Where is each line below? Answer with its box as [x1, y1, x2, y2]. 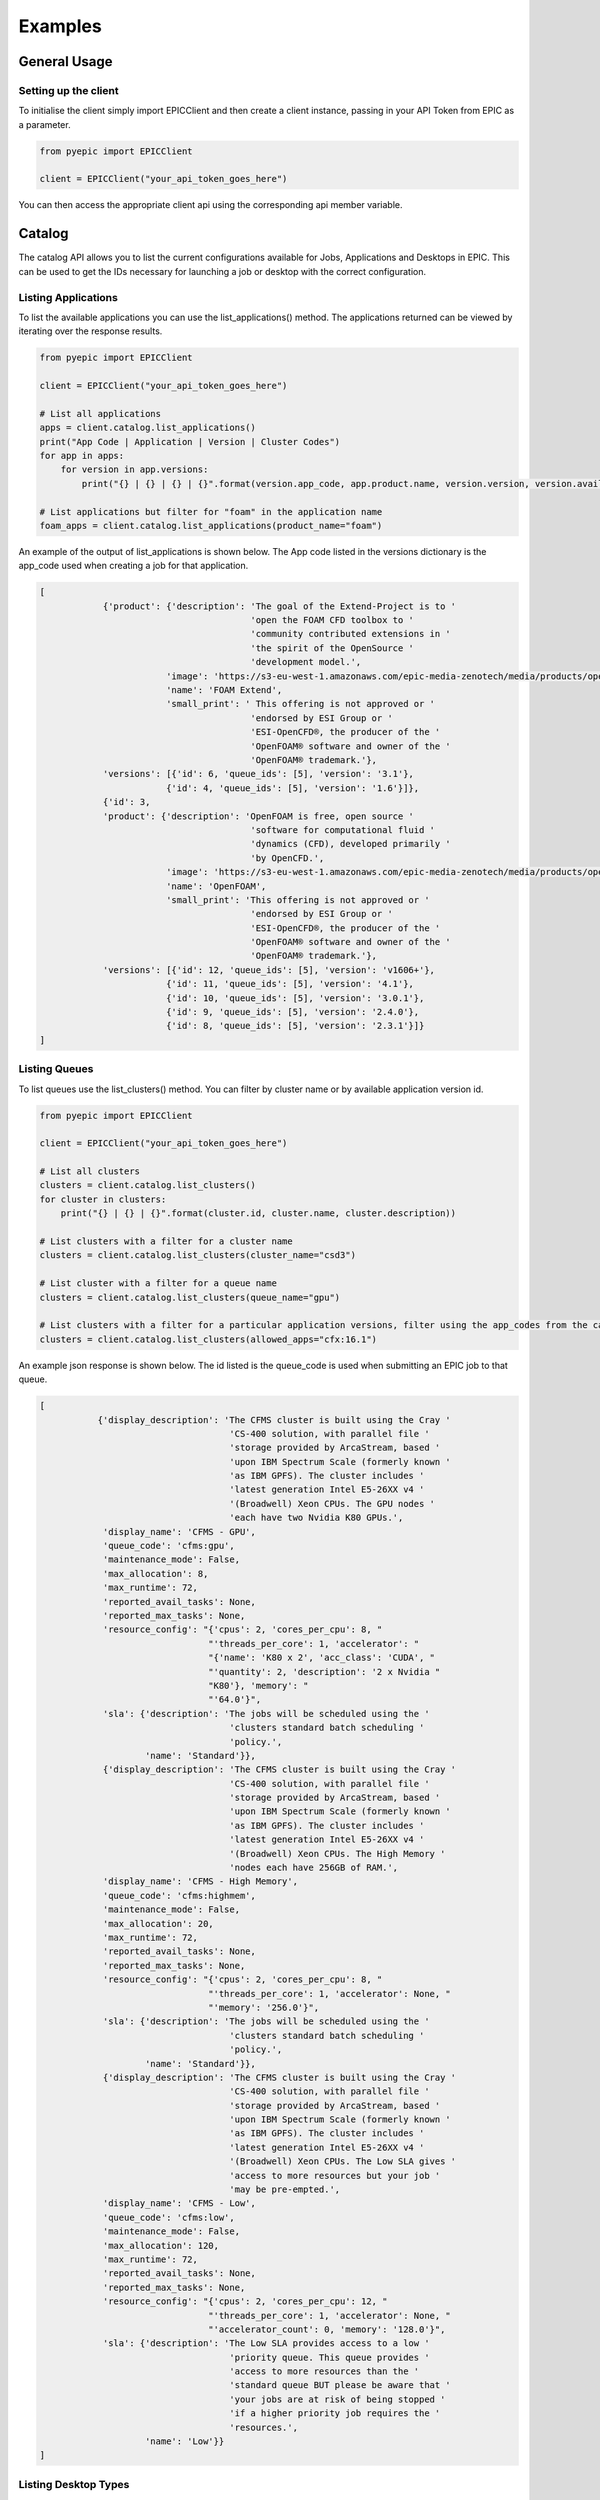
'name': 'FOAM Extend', [165, 685, 283, 696]
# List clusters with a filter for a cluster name [39, 1236, 294, 1247]
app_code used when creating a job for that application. [18, 560, 249, 572]
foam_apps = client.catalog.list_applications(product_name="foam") [39, 520, 383, 531]
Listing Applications [18, 290, 119, 304]
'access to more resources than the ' [229, 2366, 420, 2377]
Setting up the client [18, 83, 119, 97]
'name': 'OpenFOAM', [165, 880, 267, 892]
